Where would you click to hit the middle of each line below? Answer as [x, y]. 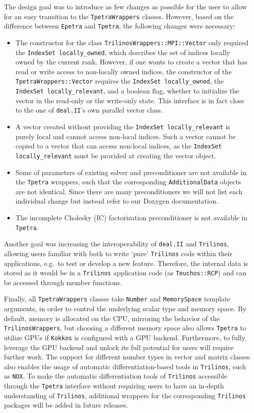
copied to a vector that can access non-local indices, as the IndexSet [119, 146]
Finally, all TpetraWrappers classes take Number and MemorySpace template [117, 299]
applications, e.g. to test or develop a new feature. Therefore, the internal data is [126, 263]
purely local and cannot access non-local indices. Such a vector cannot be [126, 136]
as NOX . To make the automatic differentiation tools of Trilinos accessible [116, 376]
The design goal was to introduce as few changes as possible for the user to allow [126, 6]
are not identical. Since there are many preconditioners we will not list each [129, 191]
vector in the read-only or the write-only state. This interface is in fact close [130, 100]
